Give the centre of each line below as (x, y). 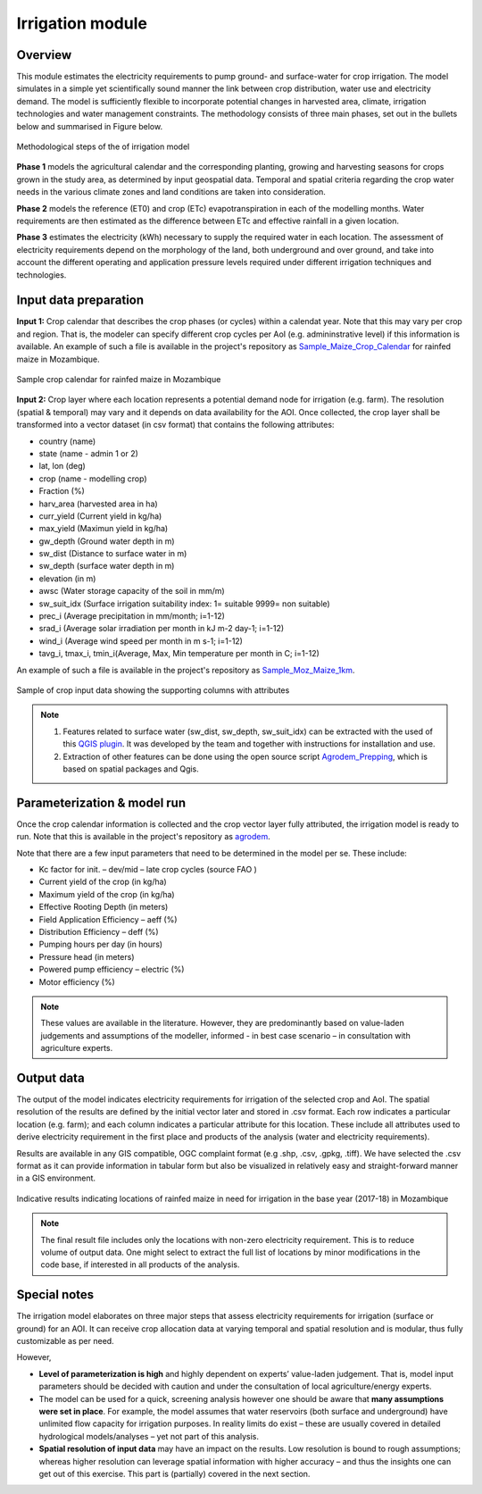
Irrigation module (82, 23)
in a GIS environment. (56, 1178)
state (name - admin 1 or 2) (88, 453)
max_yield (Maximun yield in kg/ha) (104, 529)
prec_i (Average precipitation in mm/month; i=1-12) (132, 616)
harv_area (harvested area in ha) (98, 504)
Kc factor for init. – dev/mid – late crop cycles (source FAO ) (148, 870)
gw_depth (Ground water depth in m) (107, 541)
